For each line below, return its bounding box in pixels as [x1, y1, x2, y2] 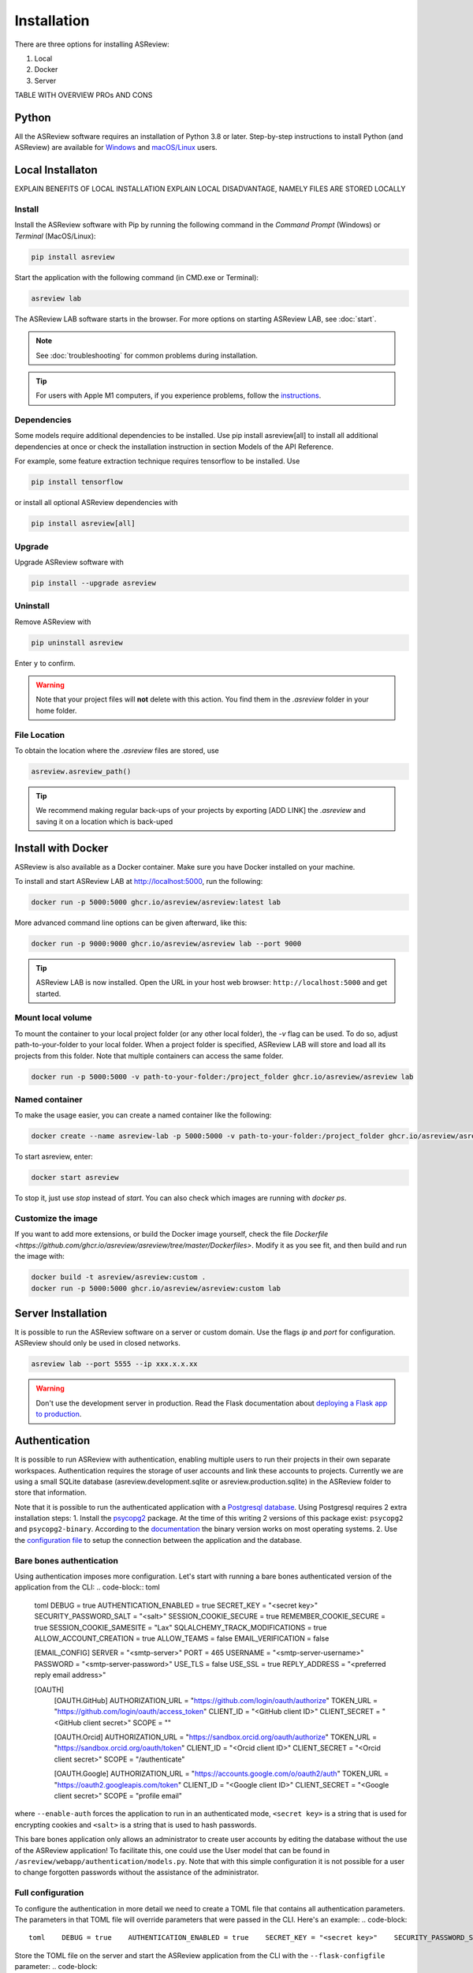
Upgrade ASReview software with [14, 557, 124, 567]
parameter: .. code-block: [14, 1962, 98, 1971]
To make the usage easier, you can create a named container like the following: [14, 1110, 272, 1120]
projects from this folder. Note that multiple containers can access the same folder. [14, 1050, 284, 1061]
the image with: [14, 1252, 65, 1261]
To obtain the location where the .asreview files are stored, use [14, 746, 220, 755]
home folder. [35, 706, 77, 715]
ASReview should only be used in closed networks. [14, 1338, 181, 1348]
